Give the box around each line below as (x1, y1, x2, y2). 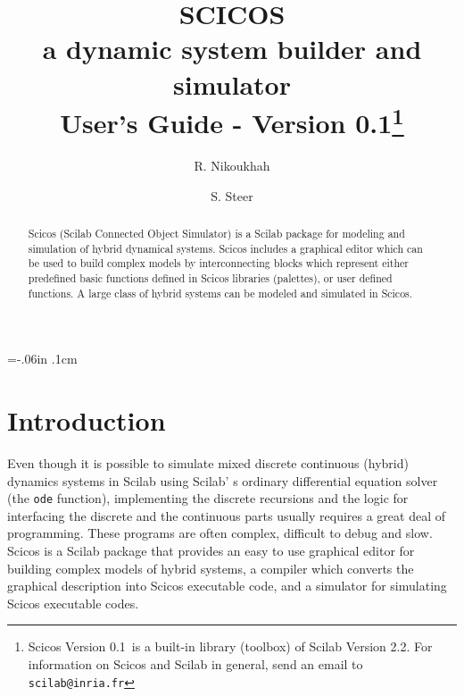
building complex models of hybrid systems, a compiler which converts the (7, 558, 414, 577)
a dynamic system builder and (42, 30, 422, 67)
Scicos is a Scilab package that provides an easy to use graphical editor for (7, 541, 415, 560)
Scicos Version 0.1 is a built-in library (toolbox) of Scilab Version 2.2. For (28, 637, 433, 656)
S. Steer (211, 186, 253, 205)
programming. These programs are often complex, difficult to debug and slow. (7, 524, 433, 542)
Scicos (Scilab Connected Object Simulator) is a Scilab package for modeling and (28, 226, 405, 240)
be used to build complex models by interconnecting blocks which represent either (28, 256, 409, 271)
